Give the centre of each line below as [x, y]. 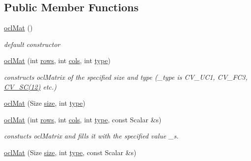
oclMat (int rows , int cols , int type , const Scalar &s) [83, 119]
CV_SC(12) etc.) [30, 86]
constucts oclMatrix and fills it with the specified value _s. [91, 136]
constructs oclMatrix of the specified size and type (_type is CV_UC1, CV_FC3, [126, 77]
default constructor [32, 44]
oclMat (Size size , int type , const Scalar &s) [70, 152]
